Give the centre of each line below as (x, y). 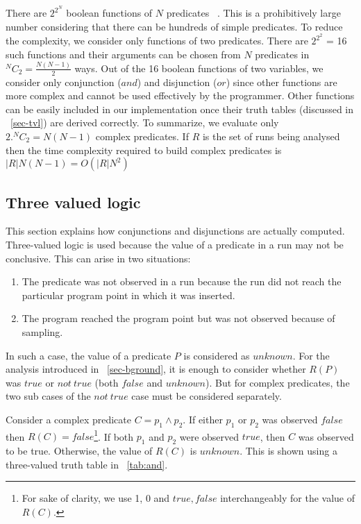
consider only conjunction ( (64, 82)
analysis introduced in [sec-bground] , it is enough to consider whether (156, 369)
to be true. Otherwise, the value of (79, 451)
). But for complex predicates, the (277, 382)
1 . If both (114, 435)
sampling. (42, 331)
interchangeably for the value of (287, 498)
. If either (203, 419)
